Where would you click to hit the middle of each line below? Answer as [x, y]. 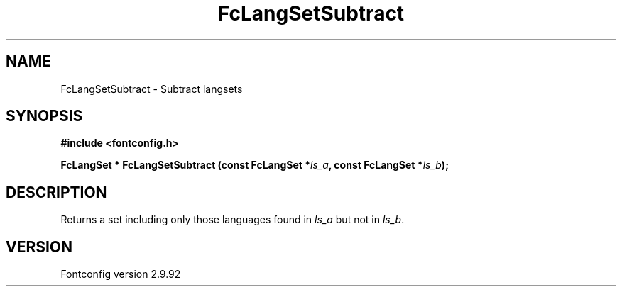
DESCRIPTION [56, 192]
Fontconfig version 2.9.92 [121, 274]
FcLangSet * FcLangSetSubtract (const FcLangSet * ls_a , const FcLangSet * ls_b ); [255, 165]
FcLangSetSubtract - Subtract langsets [152, 89]
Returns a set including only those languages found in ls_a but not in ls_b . [233, 220]
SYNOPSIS [44, 116]
